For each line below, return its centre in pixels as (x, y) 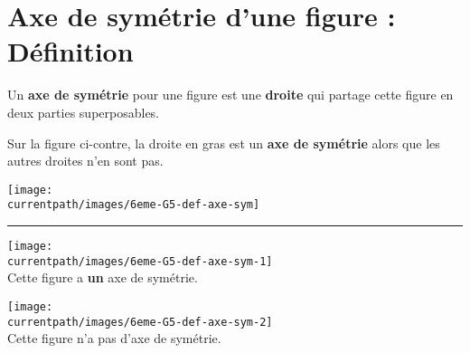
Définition (70, 51)
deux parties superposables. (84, 112)
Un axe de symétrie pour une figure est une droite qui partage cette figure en (230, 95)
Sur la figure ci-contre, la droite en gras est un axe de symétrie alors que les (224, 143)
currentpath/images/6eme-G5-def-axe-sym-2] (140, 322)
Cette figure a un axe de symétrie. (103, 277)
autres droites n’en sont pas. (85, 161)
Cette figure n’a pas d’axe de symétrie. (114, 338)
